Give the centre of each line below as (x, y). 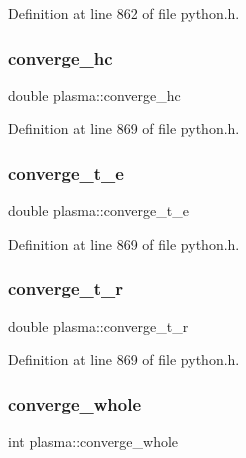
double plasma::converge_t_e (98, 210)
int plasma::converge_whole (93, 441)
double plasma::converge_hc (94, 94)
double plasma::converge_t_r (98, 325)
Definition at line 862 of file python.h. (124, 13)
